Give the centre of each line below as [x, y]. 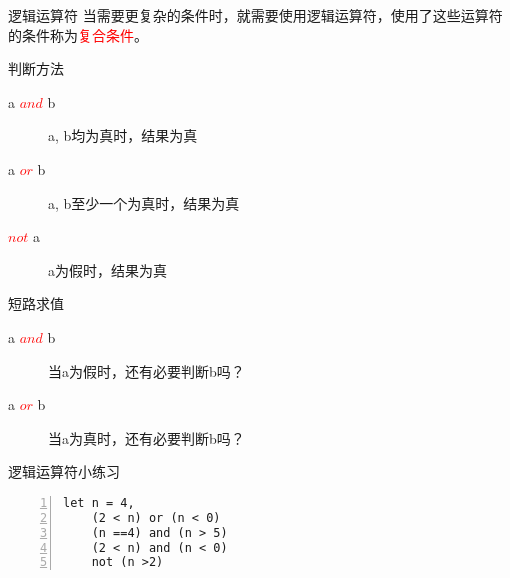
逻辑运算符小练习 [64, 471]
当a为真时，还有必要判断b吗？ [146, 437]
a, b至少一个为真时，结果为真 [144, 202]
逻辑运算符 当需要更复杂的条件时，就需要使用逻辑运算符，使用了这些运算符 [255, 15]
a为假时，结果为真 [107, 269]
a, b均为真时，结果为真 [123, 135]
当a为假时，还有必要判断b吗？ [146, 370]
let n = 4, [99, 502]
